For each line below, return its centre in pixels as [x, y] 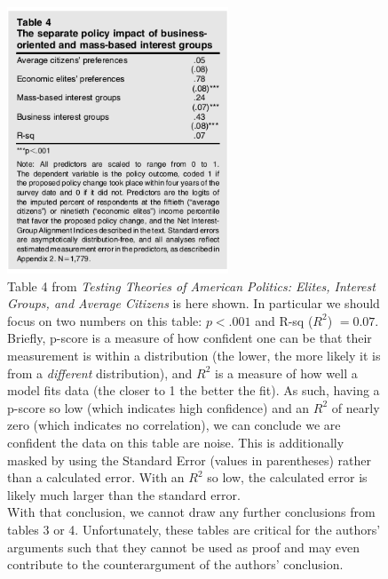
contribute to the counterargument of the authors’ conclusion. [175, 564]
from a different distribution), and [100, 373]
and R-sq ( [284, 320]
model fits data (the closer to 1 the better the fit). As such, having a [194, 390]
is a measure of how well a [286, 373]
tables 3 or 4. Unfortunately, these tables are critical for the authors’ [194, 529]
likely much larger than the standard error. [124, 494]
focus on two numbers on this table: [105, 320]
